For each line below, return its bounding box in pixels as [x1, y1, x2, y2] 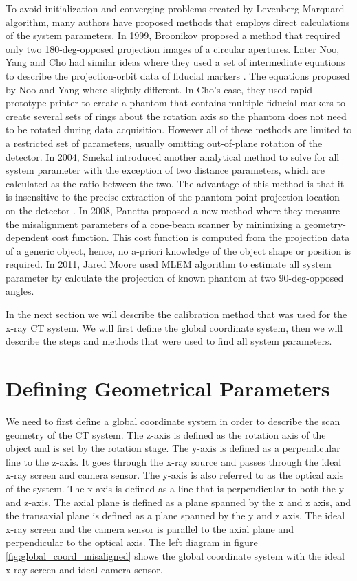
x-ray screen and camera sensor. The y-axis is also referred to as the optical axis [6, 468, 344, 482]
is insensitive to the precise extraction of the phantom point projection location [6, 190, 340, 204]
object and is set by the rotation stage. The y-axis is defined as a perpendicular [6, 441, 340, 455]
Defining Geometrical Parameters [6, 374, 330, 402]
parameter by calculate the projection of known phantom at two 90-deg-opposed [6, 270, 344, 284]
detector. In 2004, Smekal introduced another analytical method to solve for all [6, 149, 340, 163]
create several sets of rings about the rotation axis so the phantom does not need [6, 109, 347, 123]
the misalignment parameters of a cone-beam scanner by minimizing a [6, 216, 301, 231]
